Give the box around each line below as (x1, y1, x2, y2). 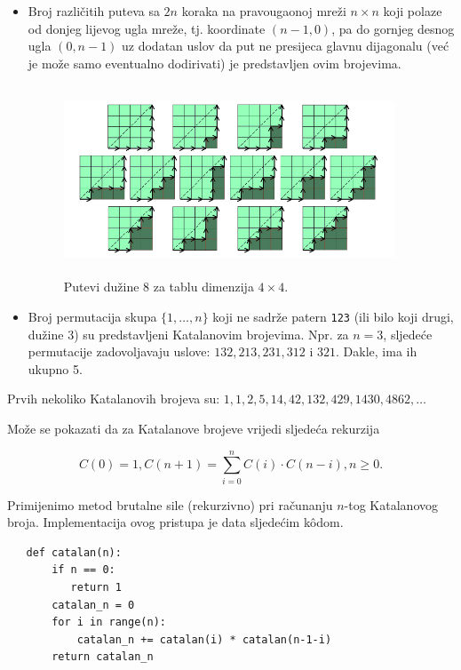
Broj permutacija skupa (28, 307, 157, 325)
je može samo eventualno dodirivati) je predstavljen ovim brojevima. (28, 53, 401, 72)
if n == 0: (52, 563, 115, 577)
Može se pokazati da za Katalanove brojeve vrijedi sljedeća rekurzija (7, 419, 380, 437)
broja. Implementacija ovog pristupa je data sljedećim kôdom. (7, 513, 344, 531)
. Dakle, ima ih (336, 342, 417, 361)
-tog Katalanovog (344, 495, 438, 514)
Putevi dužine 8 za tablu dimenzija (63, 277, 254, 296)
